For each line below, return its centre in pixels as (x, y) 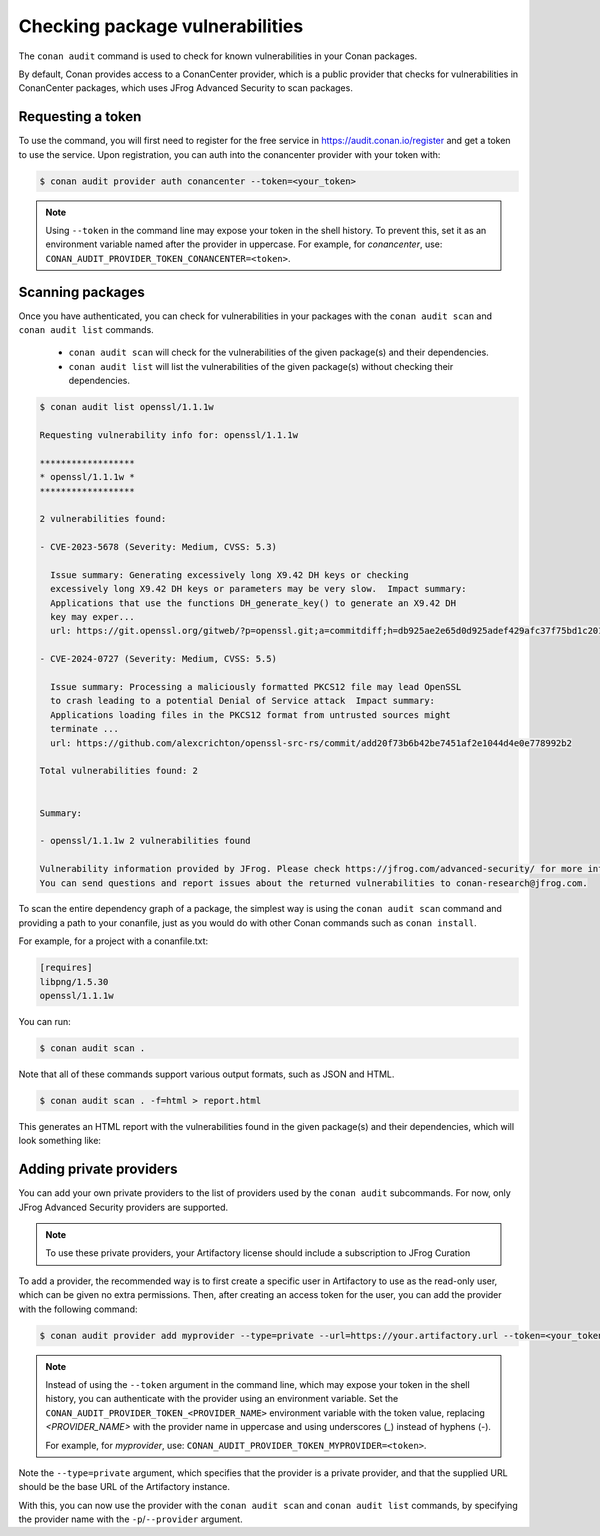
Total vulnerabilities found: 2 (119, 771)
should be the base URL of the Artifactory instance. (124, 1487)
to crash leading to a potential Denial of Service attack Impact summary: (242, 701)
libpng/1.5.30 (74, 981)
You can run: (45, 1022)
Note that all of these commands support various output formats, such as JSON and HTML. (206, 1074)
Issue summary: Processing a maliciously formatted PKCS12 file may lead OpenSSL (256, 687)
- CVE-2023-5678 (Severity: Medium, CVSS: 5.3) (158, 547)
